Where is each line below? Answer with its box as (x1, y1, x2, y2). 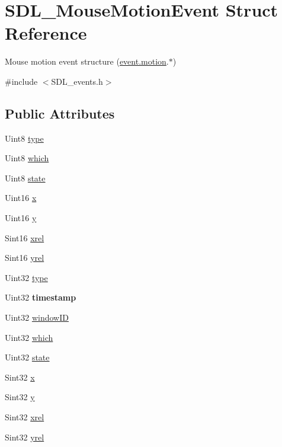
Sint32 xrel (5, 411, 44, 423)
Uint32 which (5, 331, 53, 343)
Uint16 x (5, 191, 37, 204)
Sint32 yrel (5, 430, 44, 443)
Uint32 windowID (5, 311, 69, 324)
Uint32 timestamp (5, 291, 76, 304)
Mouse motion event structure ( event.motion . (5, 55, 169, 68)
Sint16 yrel (5, 251, 44, 264)
